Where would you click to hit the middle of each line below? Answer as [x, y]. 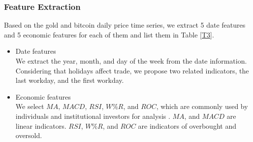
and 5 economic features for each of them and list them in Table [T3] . [109, 34]
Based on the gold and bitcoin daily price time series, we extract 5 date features [125, 25]
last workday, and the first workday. [70, 80]
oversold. [29, 135]
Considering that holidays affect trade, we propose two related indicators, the [132, 70]
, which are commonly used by [202, 106]
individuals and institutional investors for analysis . [93, 116]
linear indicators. [41, 125]
